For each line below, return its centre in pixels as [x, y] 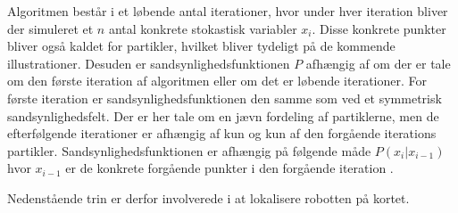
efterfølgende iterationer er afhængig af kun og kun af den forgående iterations [222, 133]
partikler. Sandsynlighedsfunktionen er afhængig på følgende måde [189, 150]
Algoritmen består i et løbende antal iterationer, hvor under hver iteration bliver [228, 11]
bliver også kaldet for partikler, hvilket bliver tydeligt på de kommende [201, 46]
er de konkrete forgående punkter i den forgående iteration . [229, 168]
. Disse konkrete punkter [379, 28]
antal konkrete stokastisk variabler [203, 28]
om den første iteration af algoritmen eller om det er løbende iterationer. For [217, 81]
